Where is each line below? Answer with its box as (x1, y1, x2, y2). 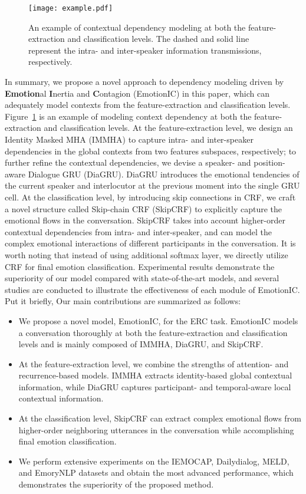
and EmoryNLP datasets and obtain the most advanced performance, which (18, 466, 294, 479)
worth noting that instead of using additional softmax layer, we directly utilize (5, 248, 288, 261)
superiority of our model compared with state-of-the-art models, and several (5, 272, 279, 284)
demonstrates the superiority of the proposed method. (18, 478, 214, 490)
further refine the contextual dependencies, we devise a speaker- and (5, 156, 251, 169)
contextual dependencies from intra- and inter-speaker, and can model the (5, 225, 272, 238)
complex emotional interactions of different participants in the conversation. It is (5, 237, 296, 249)
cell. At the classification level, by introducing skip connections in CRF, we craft (5, 190, 296, 203)
